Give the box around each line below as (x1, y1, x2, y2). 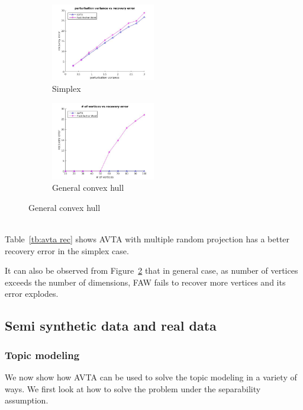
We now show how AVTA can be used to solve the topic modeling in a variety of (5, 371, 297, 383)
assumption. (5, 394, 49, 406)
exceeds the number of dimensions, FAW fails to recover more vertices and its (5, 276, 286, 288)
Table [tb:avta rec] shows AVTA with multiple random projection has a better (5, 233, 290, 245)
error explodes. (5, 287, 59, 300)
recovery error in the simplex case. (5, 244, 129, 257)
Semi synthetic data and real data (5, 316, 217, 335)
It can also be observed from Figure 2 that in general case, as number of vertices (5, 264, 298, 277)
